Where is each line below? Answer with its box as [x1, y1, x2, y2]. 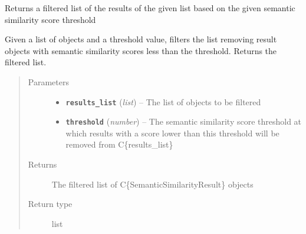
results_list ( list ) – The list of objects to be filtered [65, 95, 261, 108]
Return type [28, 198, 73, 210]
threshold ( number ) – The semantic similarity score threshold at [65, 115, 302, 128]
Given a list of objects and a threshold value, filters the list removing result [5, 33, 277, 45]
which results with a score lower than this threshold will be [65, 126, 279, 139]
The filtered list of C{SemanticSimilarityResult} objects [51, 178, 254, 190]
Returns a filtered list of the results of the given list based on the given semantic [5, 2, 295, 14]
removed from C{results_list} [65, 138, 173, 151]
